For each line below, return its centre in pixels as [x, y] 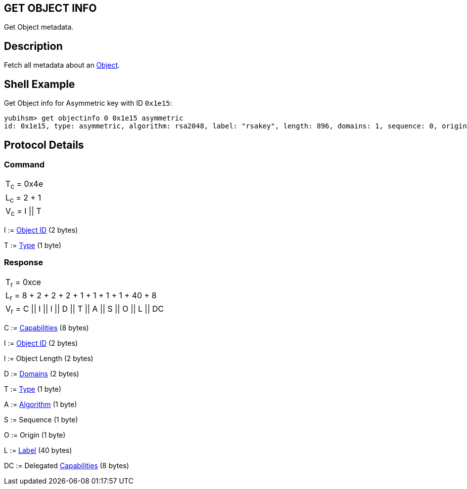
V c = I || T [23, 211]
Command [24, 164]
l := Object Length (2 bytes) [49, 359]
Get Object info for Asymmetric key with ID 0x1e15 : [88, 103]
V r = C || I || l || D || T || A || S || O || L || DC [85, 310]
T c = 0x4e [24, 185]
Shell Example [40, 84]
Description [33, 46]
